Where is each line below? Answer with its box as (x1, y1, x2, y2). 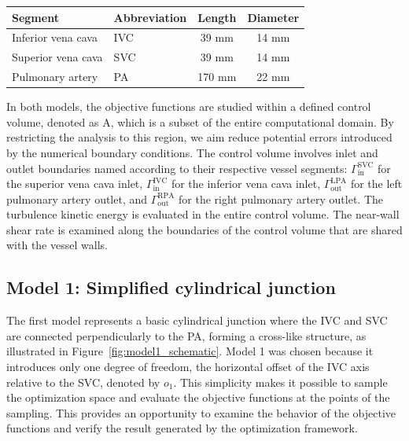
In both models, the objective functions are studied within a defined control (6, 98, 371, 115)
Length (197, 9, 237, 25)
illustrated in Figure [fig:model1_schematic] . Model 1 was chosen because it (6, 343, 374, 359)
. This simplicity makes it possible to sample (173, 373, 388, 390)
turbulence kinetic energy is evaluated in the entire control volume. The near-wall (6, 206, 400, 222)
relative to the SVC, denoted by (6, 373, 160, 390)
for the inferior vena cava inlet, (171, 175, 321, 192)
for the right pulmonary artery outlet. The (179, 190, 384, 207)
